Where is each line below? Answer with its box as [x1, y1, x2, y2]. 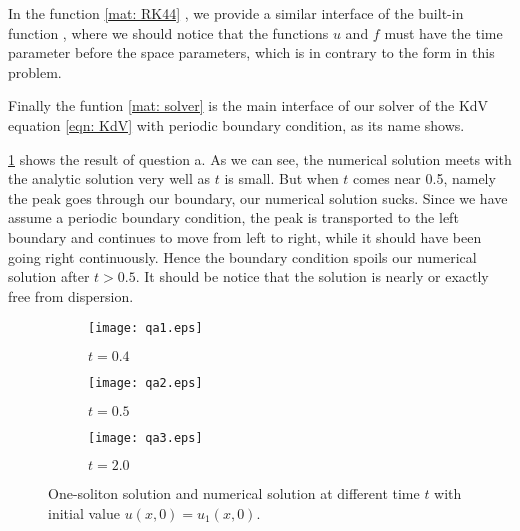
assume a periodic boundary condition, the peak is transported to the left [8, 207, 459, 228]
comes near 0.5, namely [353, 168, 496, 189]
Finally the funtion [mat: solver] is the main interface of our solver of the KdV [8, 95, 489, 116]
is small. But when [224, 168, 339, 189]
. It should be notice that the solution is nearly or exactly [135, 266, 489, 287]
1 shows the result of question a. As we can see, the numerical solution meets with [8, 148, 512, 169]
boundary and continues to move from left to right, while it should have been [8, 226, 482, 247]
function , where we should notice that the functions [8, 22, 329, 43]
